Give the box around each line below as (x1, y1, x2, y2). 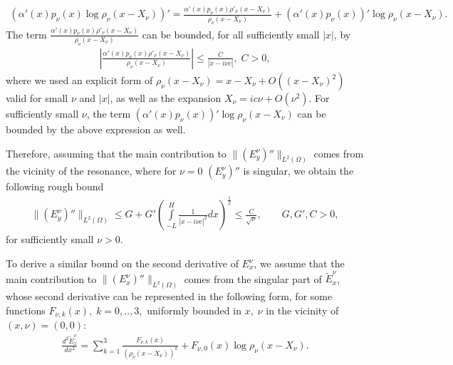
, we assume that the (254, 256, 345, 271)
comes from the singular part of (184, 271, 322, 286)
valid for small (6, 91, 68, 105)
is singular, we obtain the (243, 163, 354, 178)
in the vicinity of (266, 302, 339, 317)
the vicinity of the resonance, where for (6, 163, 177, 178)
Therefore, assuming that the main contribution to (6, 145, 226, 160)
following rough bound (6, 179, 104, 194)
